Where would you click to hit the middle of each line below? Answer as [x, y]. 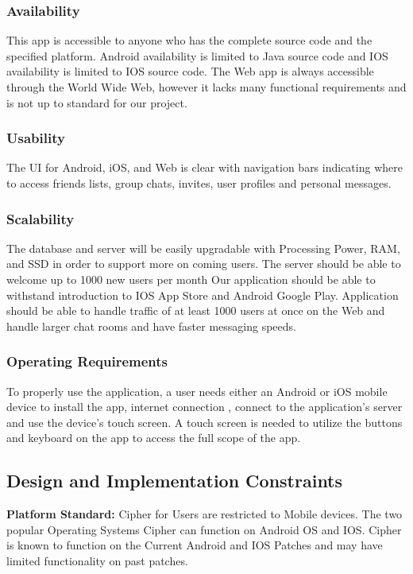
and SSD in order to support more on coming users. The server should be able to [204, 264]
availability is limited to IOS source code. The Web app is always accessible [190, 71]
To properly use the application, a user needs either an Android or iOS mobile [197, 391]
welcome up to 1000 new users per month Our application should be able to [191, 279]
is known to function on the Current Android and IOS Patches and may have [195, 545]
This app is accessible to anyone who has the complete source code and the [189, 40]
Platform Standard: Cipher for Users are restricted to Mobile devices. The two [205, 514]
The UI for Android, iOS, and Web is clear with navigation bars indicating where [205, 167]
